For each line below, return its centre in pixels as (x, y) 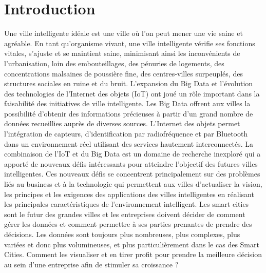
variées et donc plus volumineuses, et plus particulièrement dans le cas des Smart (132, 244)
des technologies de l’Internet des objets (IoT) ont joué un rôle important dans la (132, 93)
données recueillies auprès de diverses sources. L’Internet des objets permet (122, 123)
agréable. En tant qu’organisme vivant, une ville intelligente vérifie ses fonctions (130, 43)
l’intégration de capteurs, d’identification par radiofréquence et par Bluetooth (126, 134)
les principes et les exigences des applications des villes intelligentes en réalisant (129, 194)
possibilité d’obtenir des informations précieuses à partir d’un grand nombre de (129, 113)
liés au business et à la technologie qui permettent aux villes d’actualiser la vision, (133, 184)
